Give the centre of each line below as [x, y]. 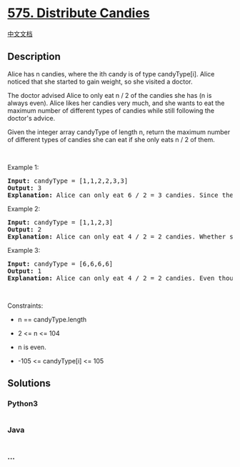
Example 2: [24, 209]
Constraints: [25, 306]
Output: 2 [24, 229]
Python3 [22, 403]
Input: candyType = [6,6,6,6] [60, 263]
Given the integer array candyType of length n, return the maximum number [119, 132]
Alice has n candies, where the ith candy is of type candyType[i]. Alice [111, 74]
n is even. [32, 347]
